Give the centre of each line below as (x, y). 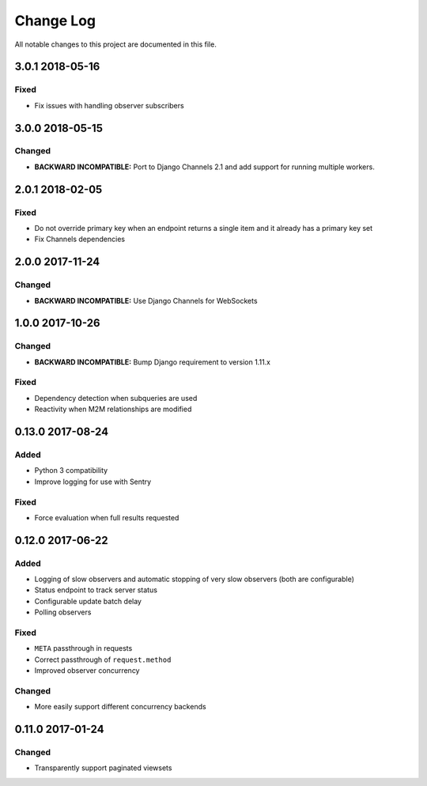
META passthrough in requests (83, 648)
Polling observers (63, 612)
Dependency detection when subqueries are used (116, 398)
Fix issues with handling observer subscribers (110, 105)
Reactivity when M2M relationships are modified (113, 409)
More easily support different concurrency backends (120, 707)
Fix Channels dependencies (80, 239)
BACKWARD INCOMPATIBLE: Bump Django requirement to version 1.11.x (153, 362)
